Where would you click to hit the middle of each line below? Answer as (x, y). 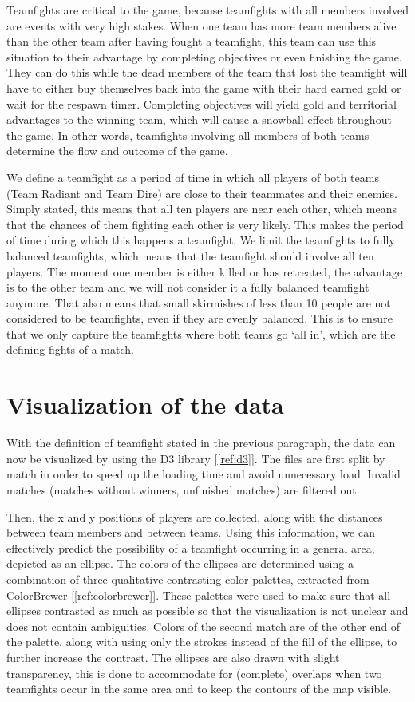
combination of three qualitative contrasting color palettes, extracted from (188, 579)
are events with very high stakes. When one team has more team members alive (202, 25)
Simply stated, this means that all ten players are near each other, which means (202, 209)
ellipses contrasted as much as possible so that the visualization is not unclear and (207, 611)
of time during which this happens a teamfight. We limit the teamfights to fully (201, 240)
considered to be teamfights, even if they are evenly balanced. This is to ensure (200, 318)
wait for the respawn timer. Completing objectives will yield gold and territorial (202, 103)
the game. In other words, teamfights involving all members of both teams (188, 135)
